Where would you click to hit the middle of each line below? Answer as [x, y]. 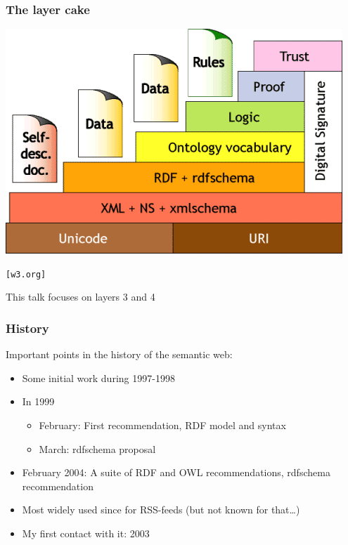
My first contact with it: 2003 [86, 533]
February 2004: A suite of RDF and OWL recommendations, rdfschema [176, 472]
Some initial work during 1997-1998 [98, 377]
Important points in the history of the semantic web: [119, 354]
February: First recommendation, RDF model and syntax [162, 425]
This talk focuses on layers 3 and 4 [80, 297]
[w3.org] [26, 274]
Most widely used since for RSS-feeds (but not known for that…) [161, 510]
